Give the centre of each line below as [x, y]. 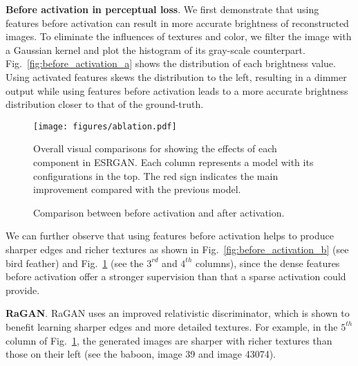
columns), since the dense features [268, 263]
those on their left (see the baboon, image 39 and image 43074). [141, 354]
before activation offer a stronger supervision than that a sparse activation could [176, 276]
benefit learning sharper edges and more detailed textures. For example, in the [172, 326]
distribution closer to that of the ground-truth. [105, 104]
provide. [23, 290]
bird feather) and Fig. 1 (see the [75, 263]
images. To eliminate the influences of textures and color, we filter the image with [179, 36]
